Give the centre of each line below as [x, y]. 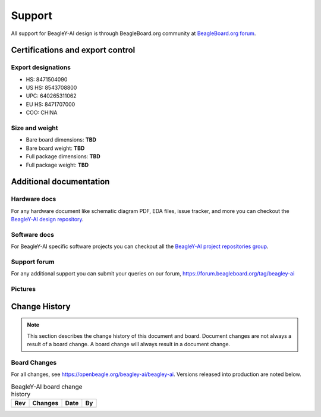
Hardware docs [34, 199]
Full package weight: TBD [57, 165]
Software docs [33, 234]
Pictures [23, 289]
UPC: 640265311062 [51, 96]
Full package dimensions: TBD [63, 156]
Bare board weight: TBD [55, 148]
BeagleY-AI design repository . [47, 220]
